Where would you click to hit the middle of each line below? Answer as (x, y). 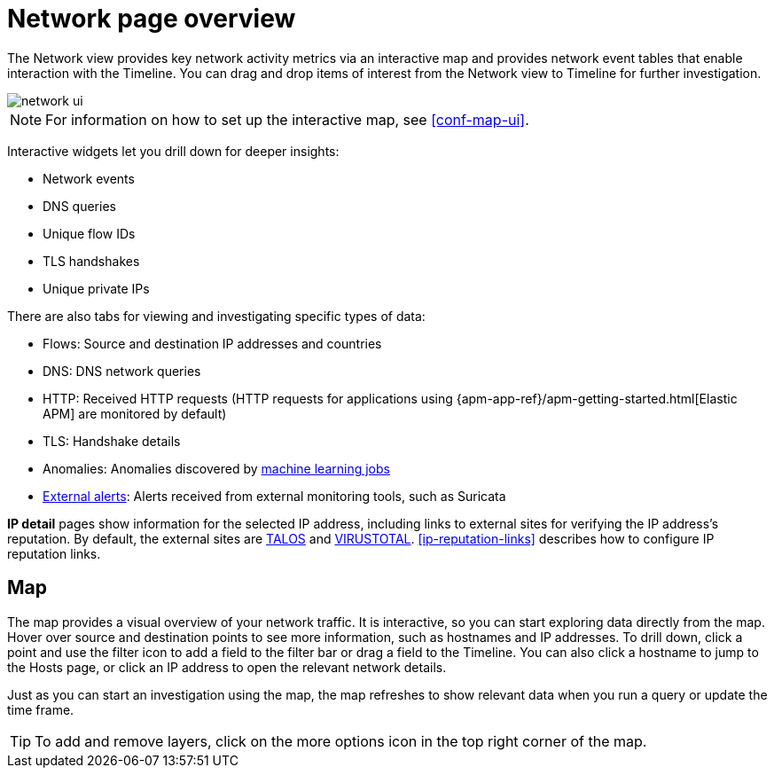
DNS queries (79, 206)
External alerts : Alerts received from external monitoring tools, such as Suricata (274, 496)
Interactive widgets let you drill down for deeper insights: (173, 151)
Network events (89, 178)
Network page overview (152, 19)
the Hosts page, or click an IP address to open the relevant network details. (227, 667)
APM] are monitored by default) (135, 413)
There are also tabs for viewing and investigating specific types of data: (216, 316)
